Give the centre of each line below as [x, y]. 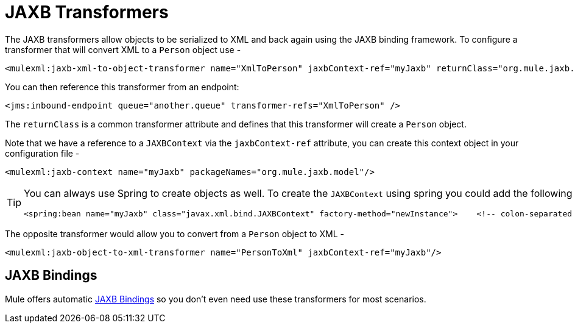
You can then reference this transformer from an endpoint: [122, 87]
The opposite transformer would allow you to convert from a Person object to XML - [175, 234]
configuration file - [42, 153]
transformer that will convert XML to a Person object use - [123, 49]
